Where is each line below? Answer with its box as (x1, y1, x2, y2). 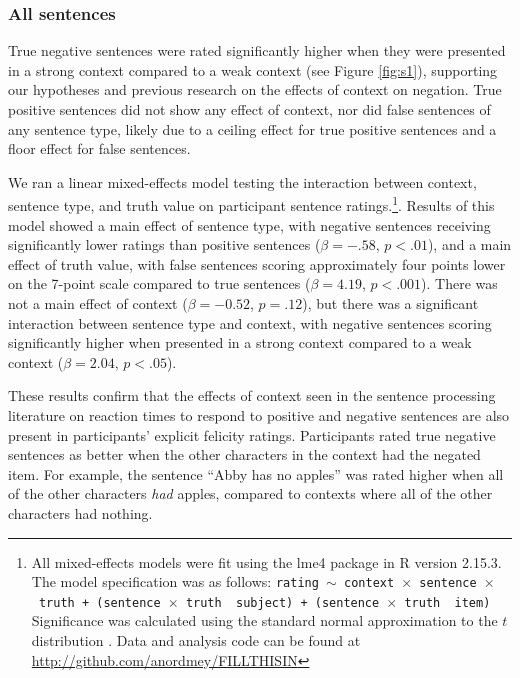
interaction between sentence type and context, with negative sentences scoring (8, 312, 492, 333)
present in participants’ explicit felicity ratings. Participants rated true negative (8, 424, 496, 445)
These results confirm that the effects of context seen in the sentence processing (8, 385, 496, 406)
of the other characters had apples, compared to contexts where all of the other (8, 483, 493, 504)
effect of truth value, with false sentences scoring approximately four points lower (8, 253, 506, 274)
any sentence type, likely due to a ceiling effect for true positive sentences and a (8, 118, 497, 139)
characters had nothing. (8, 502, 153, 523)
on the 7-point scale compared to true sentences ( (8, 273, 311, 294)
